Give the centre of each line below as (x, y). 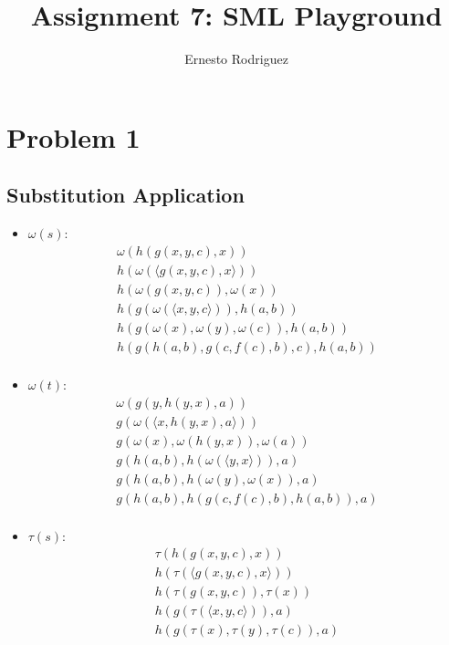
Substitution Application (125, 195)
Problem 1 (73, 136)
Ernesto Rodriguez (236, 59)
